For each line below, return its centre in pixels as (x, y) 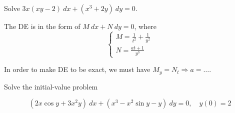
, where (145, 26)
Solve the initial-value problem (51, 86)
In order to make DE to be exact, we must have (77, 69)
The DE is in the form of (42, 26)
